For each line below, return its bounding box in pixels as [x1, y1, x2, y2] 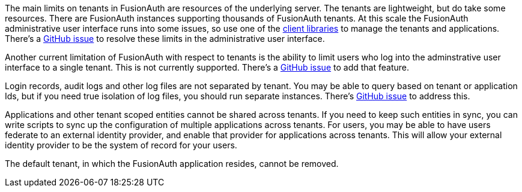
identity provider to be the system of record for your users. [5, 140, 237, 150]
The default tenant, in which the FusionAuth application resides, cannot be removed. [5, 159, 339, 169]
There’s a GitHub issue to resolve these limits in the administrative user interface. [5, 33, 325, 44]
